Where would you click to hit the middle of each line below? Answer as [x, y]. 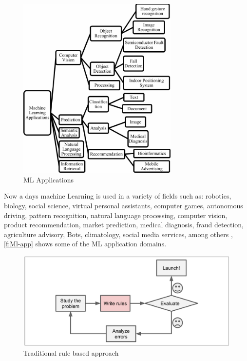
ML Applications [48, 179]
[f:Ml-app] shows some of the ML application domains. [85, 244]
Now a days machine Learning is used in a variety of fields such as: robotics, [118, 196]
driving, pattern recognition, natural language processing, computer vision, [116, 215]
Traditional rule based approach [71, 353]
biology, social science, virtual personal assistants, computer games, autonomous [123, 206]
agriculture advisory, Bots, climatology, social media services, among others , [118, 234]
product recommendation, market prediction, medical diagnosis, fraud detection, [124, 225]
